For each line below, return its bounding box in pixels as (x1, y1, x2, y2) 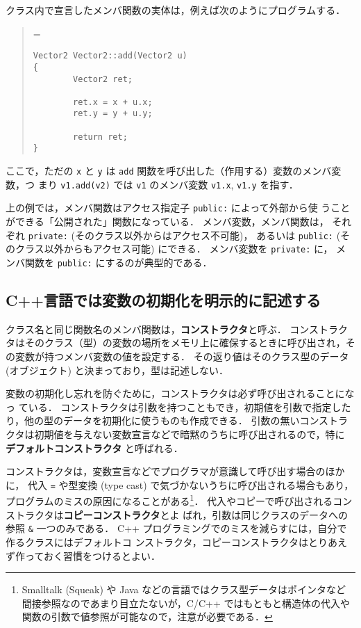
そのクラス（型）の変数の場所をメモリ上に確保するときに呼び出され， (24, 335, 346, 350)
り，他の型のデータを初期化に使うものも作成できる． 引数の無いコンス (6, 413, 329, 428)
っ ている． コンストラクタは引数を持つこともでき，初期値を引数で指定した (6, 399, 351, 414)
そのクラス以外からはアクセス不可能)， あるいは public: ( (75, 227, 341, 242)
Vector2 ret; (73, 74, 133, 84)
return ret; (73, 131, 128, 142)
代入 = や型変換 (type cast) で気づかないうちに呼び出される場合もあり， (27, 477, 354, 492)
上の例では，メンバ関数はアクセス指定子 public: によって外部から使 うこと (6, 200, 351, 215)
